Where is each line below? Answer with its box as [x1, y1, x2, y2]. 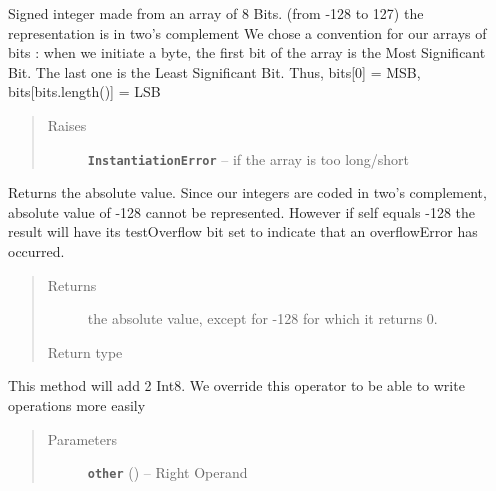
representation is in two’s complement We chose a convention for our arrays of [8, 22, 487, 43]
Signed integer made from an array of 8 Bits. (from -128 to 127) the [8, 3, 424, 23]
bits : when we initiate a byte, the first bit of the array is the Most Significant [8, 42, 486, 63]
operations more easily [8, 394, 146, 415]
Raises [47, 114, 87, 135]
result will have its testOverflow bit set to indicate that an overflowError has [8, 221, 478, 242]
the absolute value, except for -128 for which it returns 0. [87, 308, 438, 329]
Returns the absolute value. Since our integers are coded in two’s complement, [8, 182, 487, 203]
